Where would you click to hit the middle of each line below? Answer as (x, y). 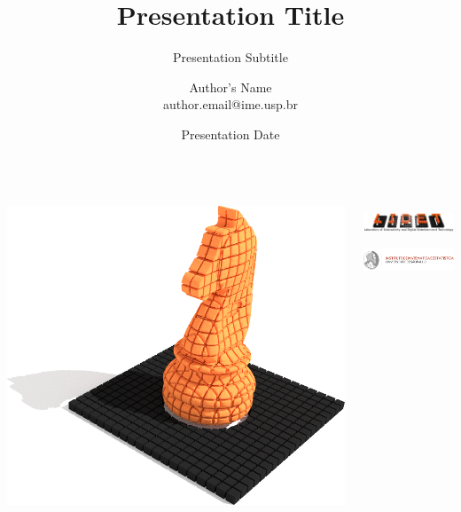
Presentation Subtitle (230, 57)
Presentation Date (230, 134)
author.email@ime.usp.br (230, 104)
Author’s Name (230, 87)
